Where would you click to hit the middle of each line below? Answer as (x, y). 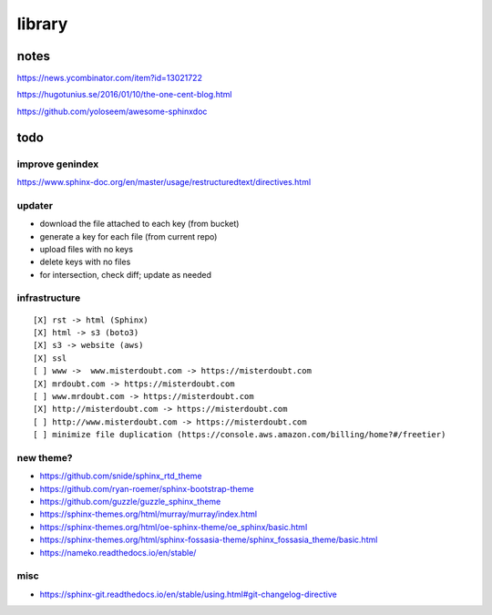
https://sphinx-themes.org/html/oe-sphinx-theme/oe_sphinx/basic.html (174, 527)
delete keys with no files (85, 262)
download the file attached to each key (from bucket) (139, 224)
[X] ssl (50, 358)
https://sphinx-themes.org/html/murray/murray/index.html (149, 514)
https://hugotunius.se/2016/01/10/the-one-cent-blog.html (124, 95)
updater (35, 205)
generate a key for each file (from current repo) (128, 236)
